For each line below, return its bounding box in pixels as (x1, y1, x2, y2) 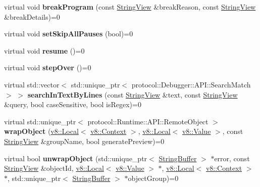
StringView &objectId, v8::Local (4, 163, 104, 173)
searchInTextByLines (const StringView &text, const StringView (27, 89, 238, 100)
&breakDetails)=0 (4, 11, 60, 22)
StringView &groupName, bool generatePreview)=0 (4, 135, 165, 146)
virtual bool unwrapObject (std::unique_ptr (4, 153, 147, 163)
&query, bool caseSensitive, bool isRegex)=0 (4, 99, 141, 110)
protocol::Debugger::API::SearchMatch (131, 79, 251, 89)
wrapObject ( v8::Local (4, 126, 79, 136)
